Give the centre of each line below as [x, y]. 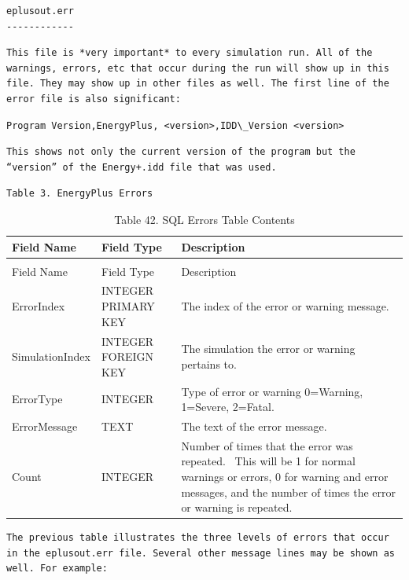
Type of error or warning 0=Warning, [272, 391]
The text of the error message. [254, 426]
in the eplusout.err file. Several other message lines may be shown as [201, 553]
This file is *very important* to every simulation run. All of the [190, 53]
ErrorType [37, 399]
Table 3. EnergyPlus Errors [80, 194]
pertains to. [209, 363]
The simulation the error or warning [268, 349]
